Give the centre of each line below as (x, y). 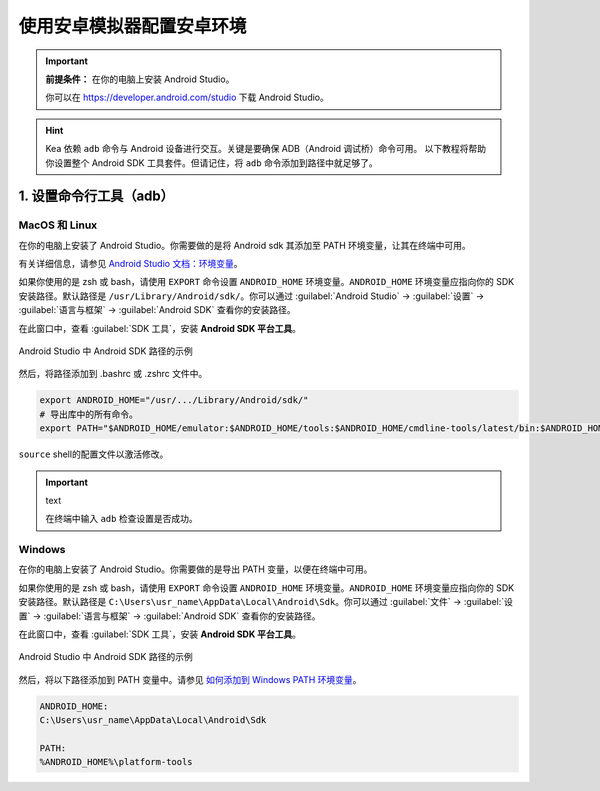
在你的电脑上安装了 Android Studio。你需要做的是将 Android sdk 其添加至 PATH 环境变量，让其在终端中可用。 (245, 245)
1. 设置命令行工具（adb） (96, 196)
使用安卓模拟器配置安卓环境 (132, 26)
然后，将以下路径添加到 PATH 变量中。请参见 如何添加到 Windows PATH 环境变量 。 (190, 679)
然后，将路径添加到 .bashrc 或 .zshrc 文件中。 (113, 374)
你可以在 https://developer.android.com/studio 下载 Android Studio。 (187, 97)
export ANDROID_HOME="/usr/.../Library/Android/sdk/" (174, 400)
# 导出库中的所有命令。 (89, 414)
